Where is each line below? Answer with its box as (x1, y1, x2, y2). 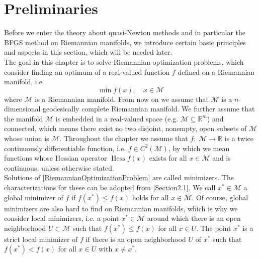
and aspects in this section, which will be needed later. (4, 47, 172, 57)
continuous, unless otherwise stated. (4, 162, 114, 173)
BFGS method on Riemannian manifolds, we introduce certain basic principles (4, 37, 246, 47)
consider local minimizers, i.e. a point (4, 213, 119, 223)
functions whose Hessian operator (4, 153, 107, 163)
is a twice (224, 133, 254, 144)
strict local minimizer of (4, 233, 78, 244)
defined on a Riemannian (178, 66, 255, 77)
